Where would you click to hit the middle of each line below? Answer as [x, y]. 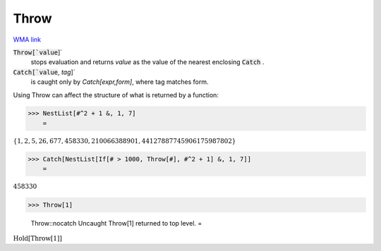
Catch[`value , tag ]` [44, 72]
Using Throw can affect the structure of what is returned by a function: [116, 94]
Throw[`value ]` [38, 52]
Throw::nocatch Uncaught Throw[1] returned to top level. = [116, 223]
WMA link [27, 39]
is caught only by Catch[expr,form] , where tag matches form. [120, 82]
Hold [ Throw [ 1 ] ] [38, 238]
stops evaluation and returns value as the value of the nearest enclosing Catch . [147, 62]
